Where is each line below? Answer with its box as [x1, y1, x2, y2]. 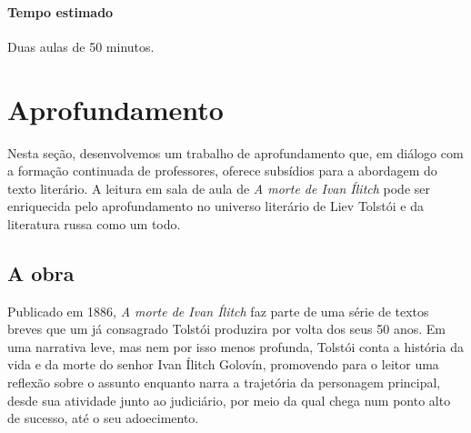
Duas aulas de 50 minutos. [7, 36, 155, 55]
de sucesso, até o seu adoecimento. [7, 408, 199, 428]
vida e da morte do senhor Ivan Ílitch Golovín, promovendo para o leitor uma [7, 355, 439, 374]
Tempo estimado [7, 2, 114, 21]
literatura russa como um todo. [7, 214, 181, 233]
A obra [7, 258, 75, 287]
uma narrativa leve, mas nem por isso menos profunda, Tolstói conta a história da [7, 337, 464, 356]
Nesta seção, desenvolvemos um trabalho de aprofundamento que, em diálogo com [7, 143, 464, 162]
